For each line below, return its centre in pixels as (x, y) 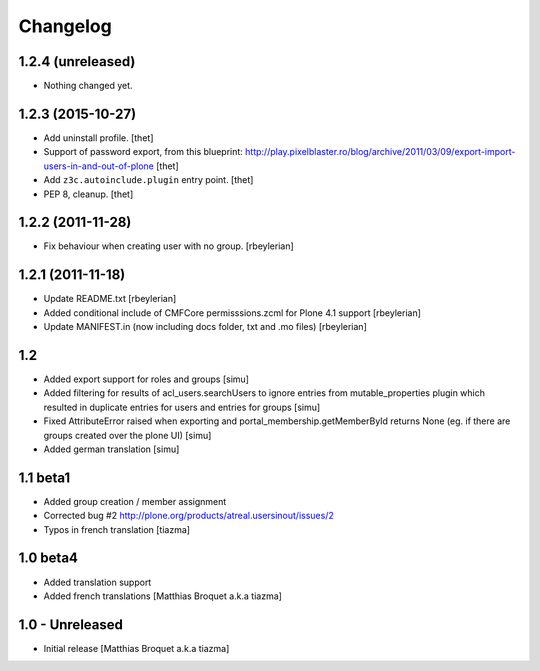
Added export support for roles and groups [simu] (146, 379)
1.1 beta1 (44, 477)
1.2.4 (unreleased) (77, 61)
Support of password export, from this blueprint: (143, 152)
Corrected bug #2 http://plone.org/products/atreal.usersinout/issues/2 (188, 516)
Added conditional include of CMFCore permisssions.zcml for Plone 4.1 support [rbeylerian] (232, 312)
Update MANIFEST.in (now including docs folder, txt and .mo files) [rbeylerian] (205, 327)
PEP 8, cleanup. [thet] (88, 194)
